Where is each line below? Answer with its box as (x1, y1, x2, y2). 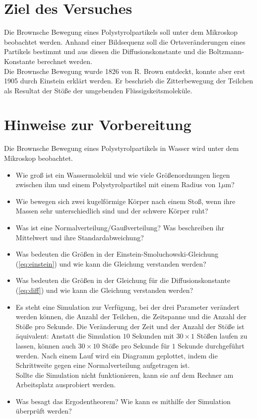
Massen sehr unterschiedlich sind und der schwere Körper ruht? (15, 206, 208, 216)
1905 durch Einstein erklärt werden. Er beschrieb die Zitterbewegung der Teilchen (4, 75, 254, 86)
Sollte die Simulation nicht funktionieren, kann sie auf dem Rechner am (15, 369, 234, 380)
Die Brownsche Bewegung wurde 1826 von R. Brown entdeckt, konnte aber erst (4, 66, 246, 76)
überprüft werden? (15, 406, 72, 416)
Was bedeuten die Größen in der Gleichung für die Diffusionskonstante (15, 275, 230, 285)
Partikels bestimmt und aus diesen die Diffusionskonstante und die (4, 46, 206, 57)
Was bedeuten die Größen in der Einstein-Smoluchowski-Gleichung (15, 249, 219, 259)
